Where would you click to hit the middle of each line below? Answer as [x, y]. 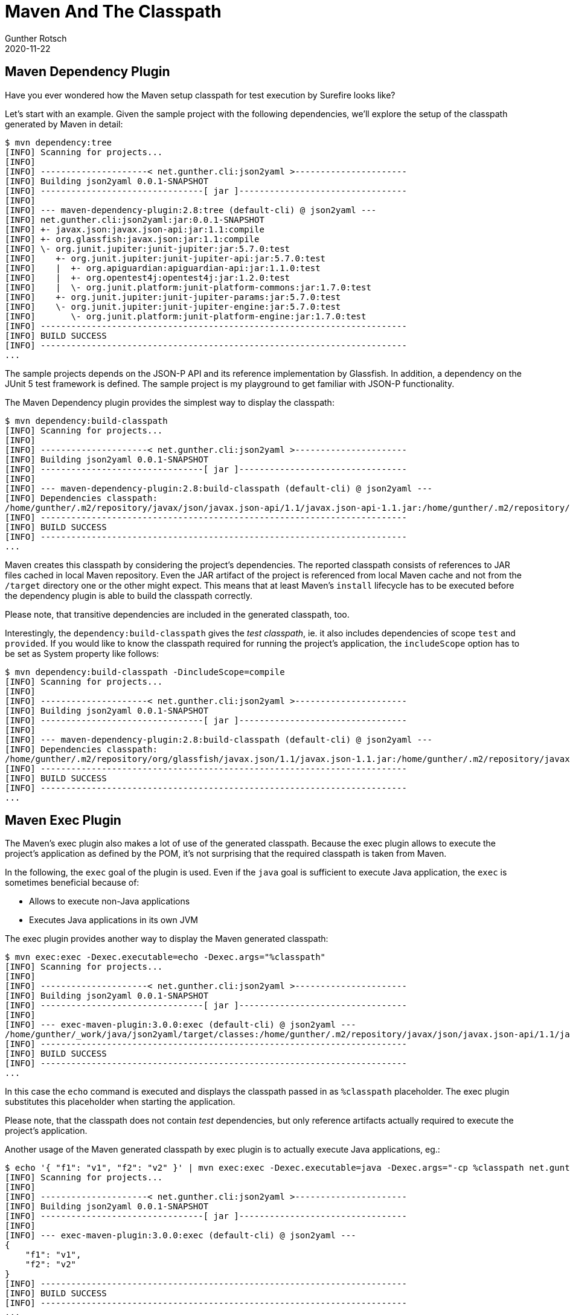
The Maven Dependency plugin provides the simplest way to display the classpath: [170, 402]
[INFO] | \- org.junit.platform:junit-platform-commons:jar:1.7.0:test [188, 287]
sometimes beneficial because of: [72, 883]
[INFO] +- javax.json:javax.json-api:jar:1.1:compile [135, 229]
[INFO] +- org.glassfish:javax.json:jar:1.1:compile [132, 239]
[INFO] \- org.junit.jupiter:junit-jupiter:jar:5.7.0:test [148, 248]
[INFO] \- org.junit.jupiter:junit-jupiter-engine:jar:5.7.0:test [173, 306]
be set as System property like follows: [82, 653]
